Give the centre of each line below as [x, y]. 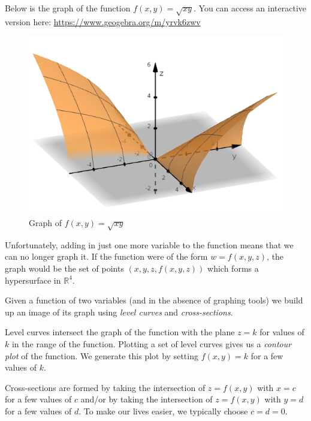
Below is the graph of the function [68, 8]
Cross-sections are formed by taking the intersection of [105, 387]
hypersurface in [33, 280]
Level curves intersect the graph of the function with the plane [120, 332]
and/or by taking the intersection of [147, 399]
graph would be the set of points [64, 268]
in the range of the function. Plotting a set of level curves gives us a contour [152, 344]
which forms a [233, 268]
